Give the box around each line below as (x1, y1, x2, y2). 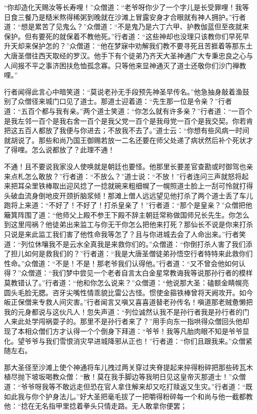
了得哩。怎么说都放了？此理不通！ (4, 144, 115, 155)
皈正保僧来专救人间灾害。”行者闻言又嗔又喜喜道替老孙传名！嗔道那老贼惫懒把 (4, 297, 253, 307)
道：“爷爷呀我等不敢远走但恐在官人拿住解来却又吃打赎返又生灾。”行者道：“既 (4, 381, 253, 391)
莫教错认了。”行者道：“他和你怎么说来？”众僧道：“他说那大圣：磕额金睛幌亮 (4, 277, 249, 288)
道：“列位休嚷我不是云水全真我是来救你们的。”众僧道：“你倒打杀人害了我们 (4, 238, 246, 249)
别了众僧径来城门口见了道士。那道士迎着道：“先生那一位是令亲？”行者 (4, 96, 232, 106)
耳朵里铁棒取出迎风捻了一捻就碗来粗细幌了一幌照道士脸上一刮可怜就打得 (17, 181, 253, 191)
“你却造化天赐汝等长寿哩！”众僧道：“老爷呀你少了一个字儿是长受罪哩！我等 (4, 2, 249, 12)
